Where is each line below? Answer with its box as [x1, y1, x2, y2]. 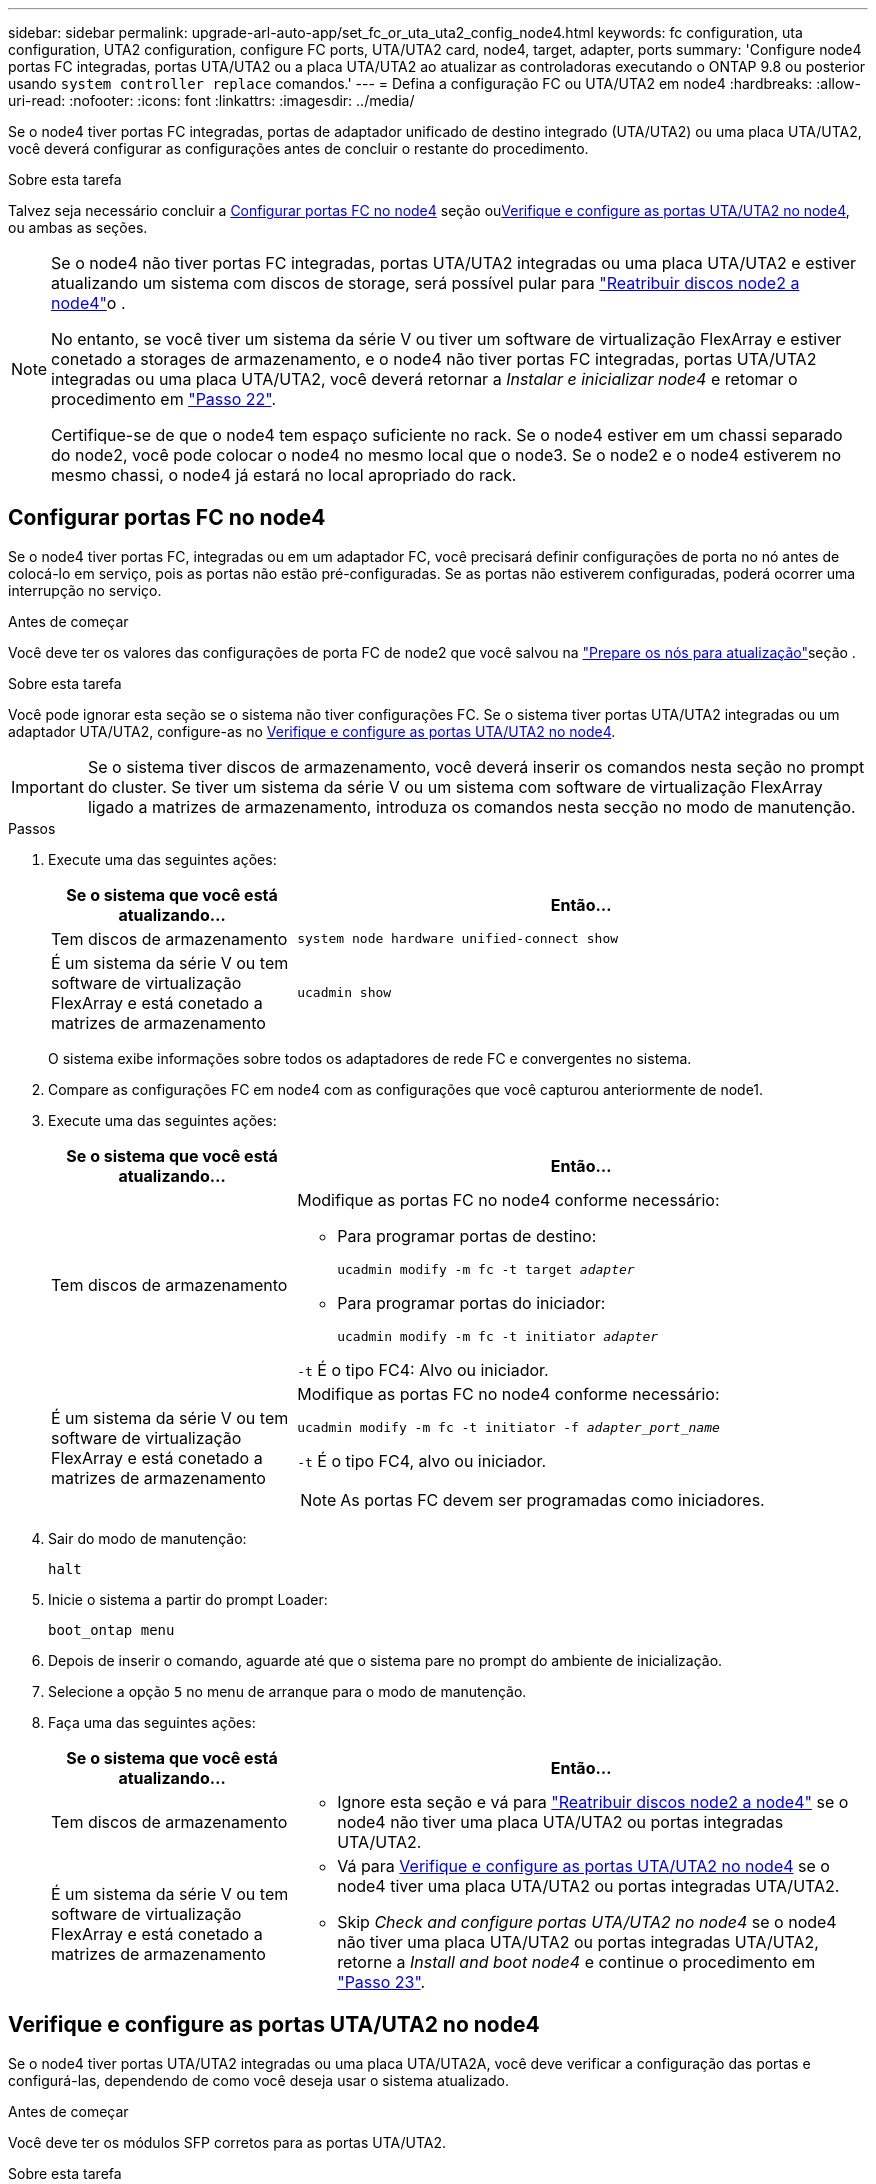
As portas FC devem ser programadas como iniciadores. [340, 1489, 765, 1510]
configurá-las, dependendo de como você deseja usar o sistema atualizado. [8, 2071, 510, 2089]
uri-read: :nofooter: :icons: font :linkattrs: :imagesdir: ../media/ [8, 92, 415, 109]
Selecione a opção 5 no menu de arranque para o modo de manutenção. [48, 1682, 527, 1700]
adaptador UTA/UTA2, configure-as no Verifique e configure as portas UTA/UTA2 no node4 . [8, 722, 616, 740]
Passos [8, 819, 56, 837]
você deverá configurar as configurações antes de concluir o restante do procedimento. [8, 140, 589, 157]
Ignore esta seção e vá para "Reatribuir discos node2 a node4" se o [337, 1791, 849, 1812]
